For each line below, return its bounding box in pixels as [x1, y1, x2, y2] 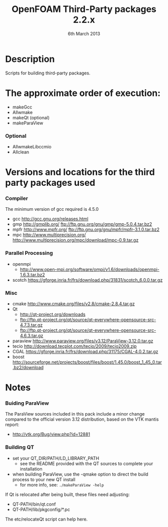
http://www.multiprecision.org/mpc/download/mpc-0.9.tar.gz [12, 237, 139, 243]
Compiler [5, 195, 28, 202]
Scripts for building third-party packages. [5, 70, 91, 76]
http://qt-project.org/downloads [19, 311, 86, 317]
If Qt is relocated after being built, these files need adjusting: [5, 491, 130, 498]
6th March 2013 [67, 30, 100, 36]
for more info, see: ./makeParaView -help [19, 482, 104, 488]
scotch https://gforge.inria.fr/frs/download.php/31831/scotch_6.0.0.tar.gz [12, 277, 163, 283]
